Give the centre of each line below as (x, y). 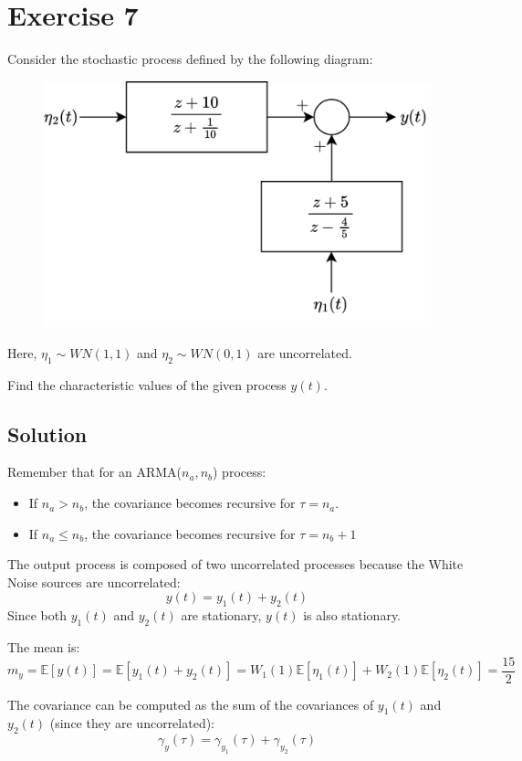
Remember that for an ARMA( (95, 472)
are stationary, (221, 615)
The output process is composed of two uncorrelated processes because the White (235, 564)
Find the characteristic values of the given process (147, 384)
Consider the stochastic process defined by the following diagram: (190, 59)
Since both (37, 615)
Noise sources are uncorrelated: (94, 581)
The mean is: (44, 647)
